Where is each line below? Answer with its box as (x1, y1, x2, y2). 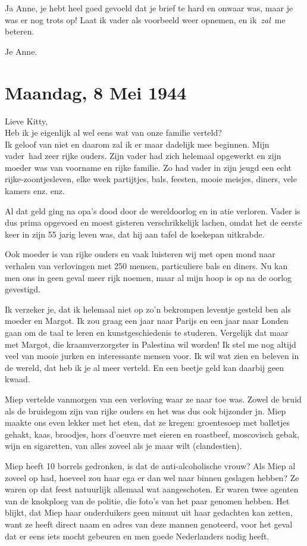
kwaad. (5, 373, 30, 385)
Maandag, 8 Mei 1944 (5, 80, 187, 104)
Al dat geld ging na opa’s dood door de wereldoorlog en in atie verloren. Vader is (5, 204, 300, 217)
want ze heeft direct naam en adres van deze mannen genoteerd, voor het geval (5, 517, 293, 530)
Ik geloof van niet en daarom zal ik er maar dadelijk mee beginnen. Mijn (5, 138, 270, 150)
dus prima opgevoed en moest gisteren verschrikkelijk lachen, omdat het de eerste (5, 216, 302, 229)
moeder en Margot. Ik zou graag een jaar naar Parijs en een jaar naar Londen (5, 314, 289, 327)
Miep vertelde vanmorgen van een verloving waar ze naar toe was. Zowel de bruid (5, 392, 302, 405)
